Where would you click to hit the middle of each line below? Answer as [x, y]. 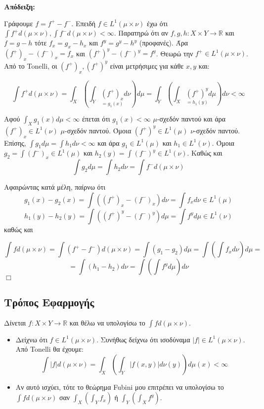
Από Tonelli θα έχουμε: [50, 349]
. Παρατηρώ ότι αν [141, 33]
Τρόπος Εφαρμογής [49, 302]
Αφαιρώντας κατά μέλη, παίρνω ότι [55, 187]
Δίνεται [15, 322]
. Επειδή [84, 23]
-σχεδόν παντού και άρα [191, 119]
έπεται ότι [96, 119]
